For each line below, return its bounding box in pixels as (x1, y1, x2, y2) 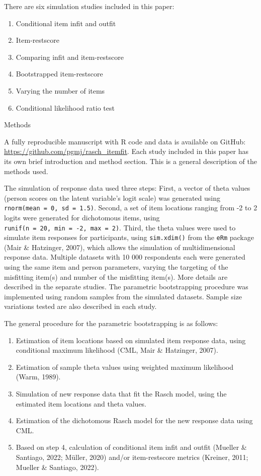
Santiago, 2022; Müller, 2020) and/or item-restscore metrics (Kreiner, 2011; (16, 451, 248, 462)
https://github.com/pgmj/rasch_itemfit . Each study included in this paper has (4, 146, 249, 156)
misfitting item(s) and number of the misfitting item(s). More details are (4, 271, 228, 282)
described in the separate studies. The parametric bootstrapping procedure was (4, 281, 248, 292)
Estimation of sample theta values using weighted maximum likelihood (16, 361, 233, 372)
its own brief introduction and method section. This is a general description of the (4, 155, 257, 166)
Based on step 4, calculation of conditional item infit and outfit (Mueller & (16, 442, 247, 452)
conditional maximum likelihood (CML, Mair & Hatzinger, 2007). (16, 345, 218, 355)
